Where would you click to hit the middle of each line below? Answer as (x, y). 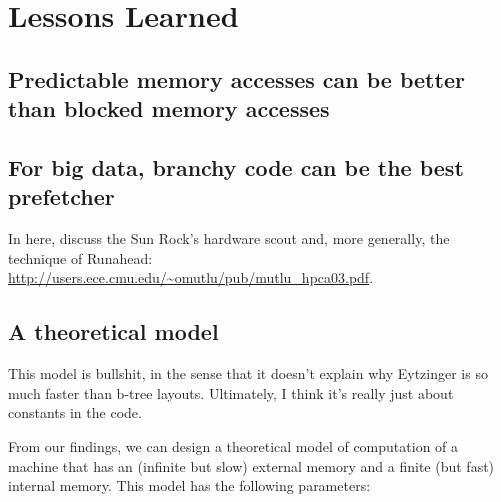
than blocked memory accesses (169, 108)
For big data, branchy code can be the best (236, 166)
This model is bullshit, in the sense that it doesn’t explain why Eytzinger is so (248, 373)
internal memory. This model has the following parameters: (189, 485)
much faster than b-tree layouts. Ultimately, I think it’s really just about (231, 392)
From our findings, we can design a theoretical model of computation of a (233, 445)
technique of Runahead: (80, 257)
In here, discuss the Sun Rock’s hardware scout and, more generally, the (229, 238)
